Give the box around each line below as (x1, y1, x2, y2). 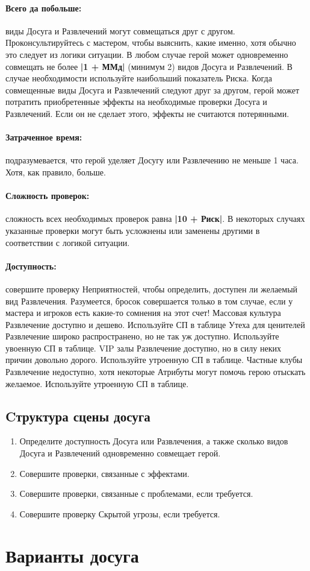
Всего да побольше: (5, 1, 82, 14)
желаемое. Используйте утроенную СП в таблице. (5, 377, 189, 390)
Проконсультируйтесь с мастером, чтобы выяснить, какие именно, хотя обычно (5, 36, 296, 49)
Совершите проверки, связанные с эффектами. (19, 467, 190, 479)
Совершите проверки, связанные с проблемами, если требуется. (19, 487, 253, 500)
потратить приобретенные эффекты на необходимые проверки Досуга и (5, 95, 267, 108)
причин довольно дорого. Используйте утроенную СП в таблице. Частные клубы (5, 353, 303, 366)
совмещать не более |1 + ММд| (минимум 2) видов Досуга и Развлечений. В (5, 60, 293, 72)
